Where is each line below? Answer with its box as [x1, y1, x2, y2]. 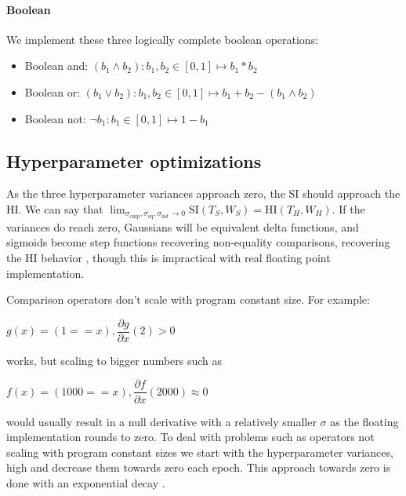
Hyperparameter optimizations [6, 148, 262, 173]
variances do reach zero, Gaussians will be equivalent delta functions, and [6, 218, 359, 235]
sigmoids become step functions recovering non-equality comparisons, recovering [6, 234, 390, 250]
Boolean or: [24, 83, 81, 100]
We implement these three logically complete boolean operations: [6, 31, 319, 47]
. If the [332, 200, 365, 217]
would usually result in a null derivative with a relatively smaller [6, 413, 317, 429]
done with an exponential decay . [6, 474, 165, 491]
